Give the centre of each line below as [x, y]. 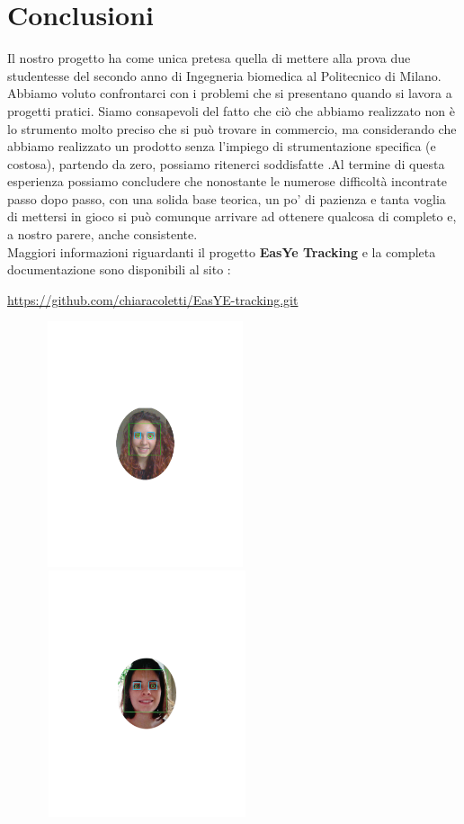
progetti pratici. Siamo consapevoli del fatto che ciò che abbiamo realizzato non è [231, 110]
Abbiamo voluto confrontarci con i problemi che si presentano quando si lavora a [230, 93]
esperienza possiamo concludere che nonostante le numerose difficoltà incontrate [227, 181]
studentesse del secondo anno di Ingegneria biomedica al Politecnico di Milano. [224, 75]
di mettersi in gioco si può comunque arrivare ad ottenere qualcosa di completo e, [232, 216]
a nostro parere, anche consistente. [103, 234]
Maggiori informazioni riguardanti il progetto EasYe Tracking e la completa [222, 251]
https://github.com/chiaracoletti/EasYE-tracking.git [153, 299]
